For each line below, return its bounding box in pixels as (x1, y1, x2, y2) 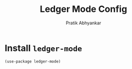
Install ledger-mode (4, 42, 82, 54)
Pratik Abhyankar (65, 20, 101, 26)
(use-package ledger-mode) (4, 59, 61, 64)
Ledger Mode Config (39, 3, 127, 15)
